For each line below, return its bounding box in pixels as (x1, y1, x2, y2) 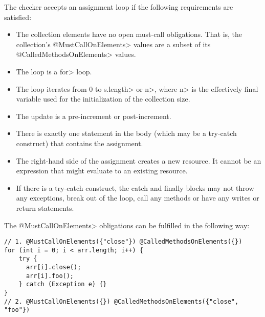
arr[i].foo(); (26, 272, 74, 280)
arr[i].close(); (26, 264, 81, 271)
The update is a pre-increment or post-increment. (16, 110, 171, 121)
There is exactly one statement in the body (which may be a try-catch (16, 128, 237, 138)
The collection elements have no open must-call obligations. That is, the (16, 29, 242, 39)
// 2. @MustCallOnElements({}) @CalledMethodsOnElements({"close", (4, 298, 239, 305)
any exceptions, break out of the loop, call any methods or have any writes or (16, 192, 259, 203)
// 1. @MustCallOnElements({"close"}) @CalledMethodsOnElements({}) (4, 238, 242, 246)
